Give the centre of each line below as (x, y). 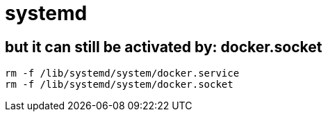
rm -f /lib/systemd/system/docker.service (122, 73)
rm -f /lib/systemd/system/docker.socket (119, 85)
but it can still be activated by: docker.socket (164, 47)
